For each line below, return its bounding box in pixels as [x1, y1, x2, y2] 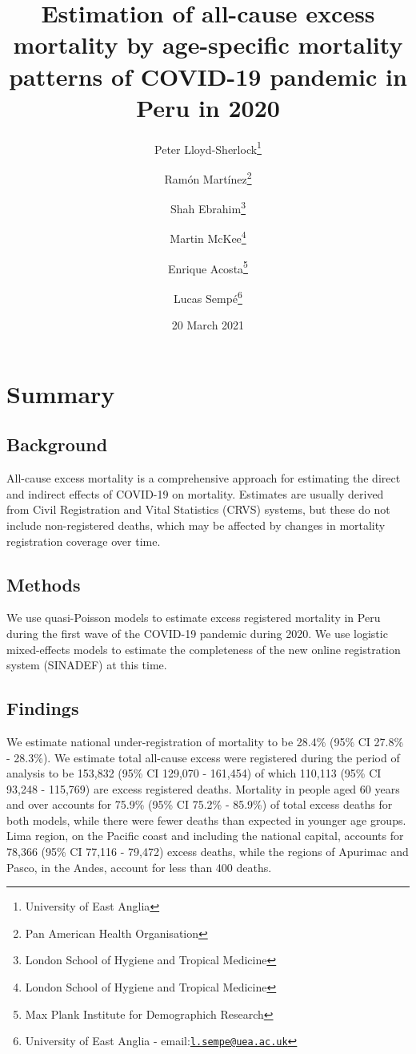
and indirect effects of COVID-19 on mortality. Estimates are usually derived [6, 485, 384, 502]
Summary [6, 377, 115, 410]
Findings [6, 696, 79, 721]
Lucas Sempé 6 [174, 287, 242, 306]
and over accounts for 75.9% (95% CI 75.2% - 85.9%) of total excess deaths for [6, 796, 393, 813]
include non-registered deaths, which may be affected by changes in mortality [6, 516, 386, 533]
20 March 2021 [171, 317, 245, 333]
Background [6, 432, 108, 457]
